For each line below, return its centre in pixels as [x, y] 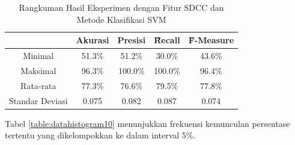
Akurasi [93, 40]
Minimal [38, 56]
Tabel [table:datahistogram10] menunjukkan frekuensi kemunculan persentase [147, 123]
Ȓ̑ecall [167, 40]
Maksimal [38, 70]
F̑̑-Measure [211, 40]
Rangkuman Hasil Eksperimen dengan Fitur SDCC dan [121, 7]
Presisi [132, 40]
